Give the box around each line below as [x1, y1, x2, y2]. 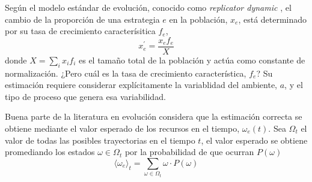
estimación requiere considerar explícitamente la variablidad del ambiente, [5, 78, 278, 91]
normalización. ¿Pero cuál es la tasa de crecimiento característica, [5, 66, 246, 79]
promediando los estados [5, 145, 95, 158]
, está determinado [238, 13, 307, 25]
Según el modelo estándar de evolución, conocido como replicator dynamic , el [5, 1, 292, 13]
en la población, [169, 13, 228, 25]
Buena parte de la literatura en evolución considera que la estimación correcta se [5, 110, 302, 123]
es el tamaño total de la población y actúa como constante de [79, 53, 305, 66]
